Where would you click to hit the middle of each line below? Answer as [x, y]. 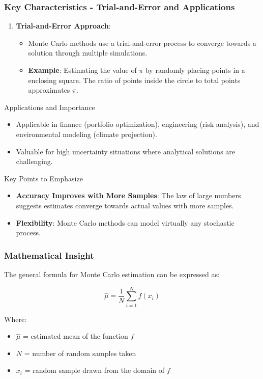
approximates [49, 90]
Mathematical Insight [49, 255]
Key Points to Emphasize [43, 178]
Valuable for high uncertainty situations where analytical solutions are [126, 151]
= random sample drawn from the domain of [95, 370]
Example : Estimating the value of [82, 70]
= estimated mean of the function [75, 336]
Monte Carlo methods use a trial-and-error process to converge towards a [142, 43]
